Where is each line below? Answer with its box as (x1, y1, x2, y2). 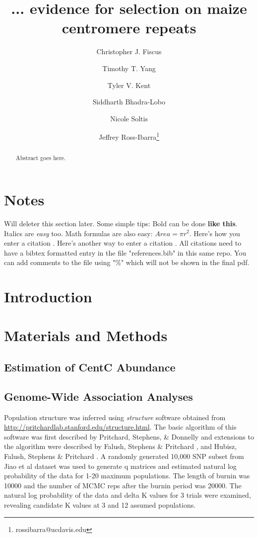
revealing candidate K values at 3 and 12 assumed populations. (4, 499, 196, 510)
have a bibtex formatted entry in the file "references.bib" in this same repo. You (4, 247, 247, 258)
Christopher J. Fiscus (96, 46, 162, 57)
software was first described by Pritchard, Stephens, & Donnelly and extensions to (4, 431, 254, 442)
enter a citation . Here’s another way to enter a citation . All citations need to (4, 238, 242, 248)
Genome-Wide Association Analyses (4, 388, 193, 404)
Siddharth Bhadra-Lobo (93, 96, 165, 107)
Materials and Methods (4, 325, 168, 346)
